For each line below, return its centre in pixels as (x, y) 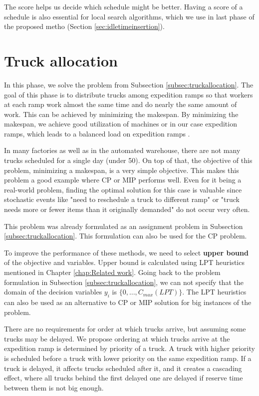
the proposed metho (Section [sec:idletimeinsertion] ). (84, 26)
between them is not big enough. (54, 387)
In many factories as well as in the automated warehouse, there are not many (122, 150)
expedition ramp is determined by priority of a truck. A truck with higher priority (129, 348)
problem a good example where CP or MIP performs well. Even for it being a (123, 180)
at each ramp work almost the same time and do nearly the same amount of (121, 104)
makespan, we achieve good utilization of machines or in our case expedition (121, 124)
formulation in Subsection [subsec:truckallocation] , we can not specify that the (124, 282)
